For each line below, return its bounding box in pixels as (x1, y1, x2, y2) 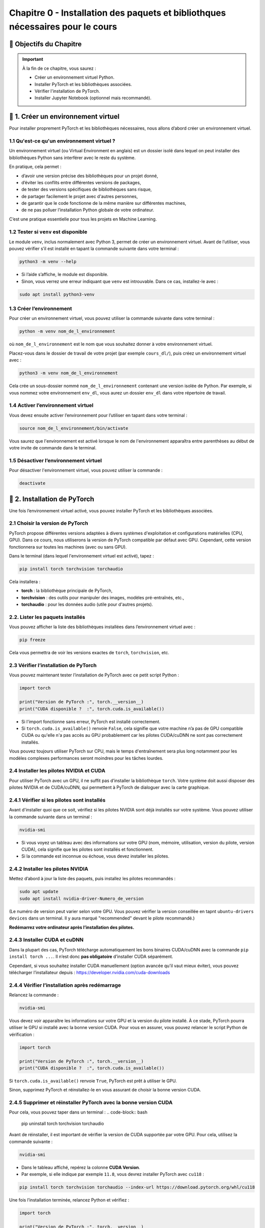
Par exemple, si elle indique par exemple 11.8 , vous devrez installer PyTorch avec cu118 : (21, 1172, 204, 1177)
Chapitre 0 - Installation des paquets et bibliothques (9, 7, 226, 18)
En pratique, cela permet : (9, 164, 61, 169)
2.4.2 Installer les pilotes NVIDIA (9, 865, 88, 872)
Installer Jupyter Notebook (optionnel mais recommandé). (34, 95, 152, 101)
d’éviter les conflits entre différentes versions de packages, (21, 179, 141, 185)
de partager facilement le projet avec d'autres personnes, (21, 193, 138, 199)
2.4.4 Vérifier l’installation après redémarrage (9, 981, 121, 988)
